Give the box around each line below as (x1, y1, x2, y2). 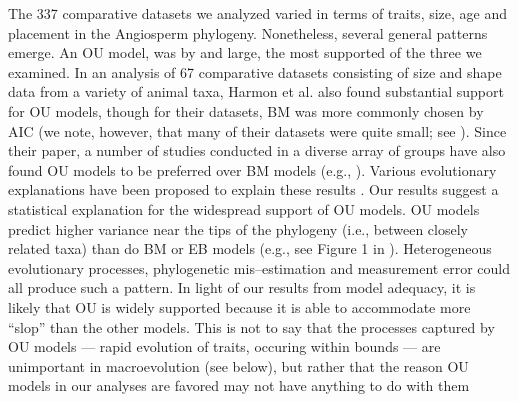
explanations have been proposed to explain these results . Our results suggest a (8, 179, 499, 200)
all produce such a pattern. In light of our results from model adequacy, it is (8, 277, 476, 298)
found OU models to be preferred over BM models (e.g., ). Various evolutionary (8, 159, 497, 180)
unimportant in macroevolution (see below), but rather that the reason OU (8, 355, 469, 376)
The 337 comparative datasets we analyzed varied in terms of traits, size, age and (8, 3, 508, 23)
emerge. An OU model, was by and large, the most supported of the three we (8, 42, 482, 63)
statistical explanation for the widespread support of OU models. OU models (8, 198, 480, 219)
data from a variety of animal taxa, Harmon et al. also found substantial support (8, 81, 504, 102)
